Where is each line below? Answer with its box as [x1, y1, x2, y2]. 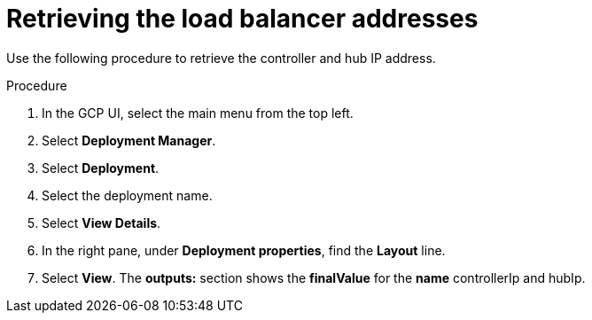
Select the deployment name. [42, 187, 213, 203]
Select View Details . [42, 215, 161, 230]
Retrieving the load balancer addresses [6, 4, 479, 34]
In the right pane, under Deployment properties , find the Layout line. [42, 242, 446, 258]
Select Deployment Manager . [42, 132, 216, 148]
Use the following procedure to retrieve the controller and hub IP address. [6, 50, 436, 66]
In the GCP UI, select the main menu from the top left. [42, 105, 354, 121]
